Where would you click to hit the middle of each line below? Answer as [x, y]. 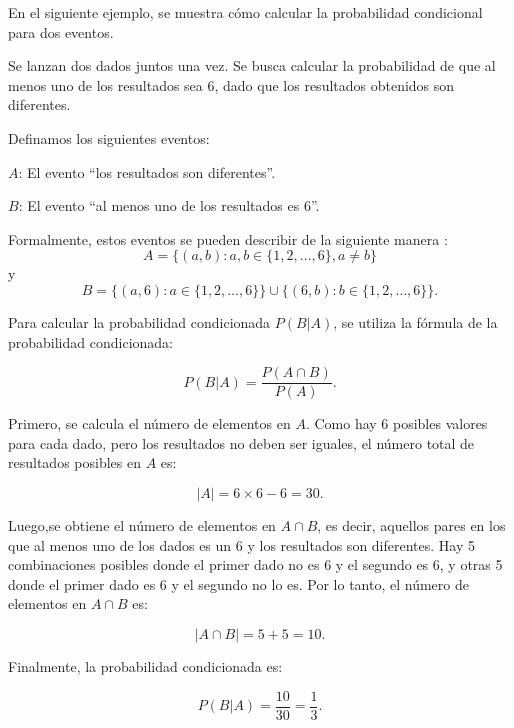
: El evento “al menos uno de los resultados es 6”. [169, 205]
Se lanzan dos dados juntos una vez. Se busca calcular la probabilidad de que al [252, 65]
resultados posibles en [74, 462]
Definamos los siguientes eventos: [109, 137]
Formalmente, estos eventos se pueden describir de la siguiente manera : [228, 238]
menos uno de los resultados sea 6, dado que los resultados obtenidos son [231, 84]
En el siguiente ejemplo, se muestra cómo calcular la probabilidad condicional [245, 12]
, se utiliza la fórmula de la [415, 321]
